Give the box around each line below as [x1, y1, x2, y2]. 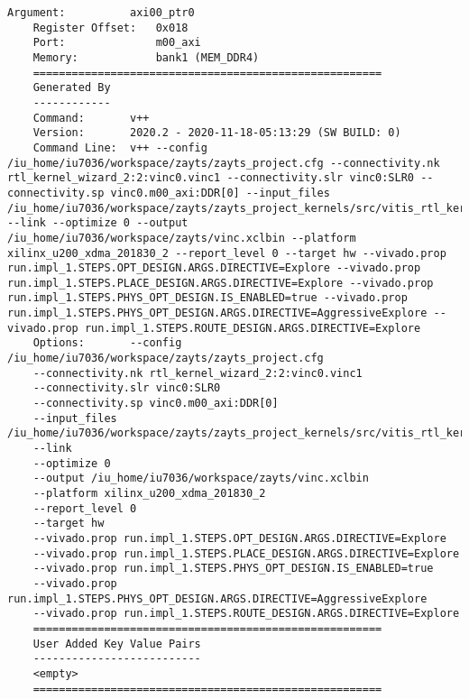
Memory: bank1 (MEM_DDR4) [32, 51, 260, 64]
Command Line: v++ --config [32, 141, 207, 154]
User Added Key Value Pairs [32, 637, 201, 650]
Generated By [32, 81, 111, 95]
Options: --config [32, 336, 182, 350]
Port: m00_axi [32, 36, 201, 50]
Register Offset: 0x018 [32, 21, 189, 34]
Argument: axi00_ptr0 [7, 6, 195, 19]
